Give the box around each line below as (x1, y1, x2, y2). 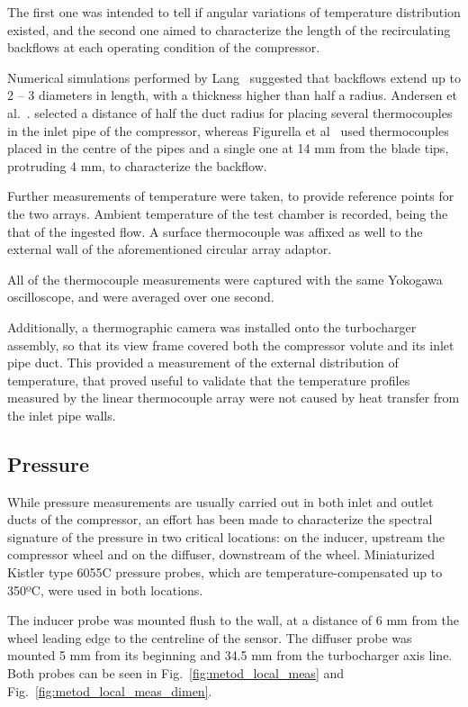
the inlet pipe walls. (7, 405, 116, 424)
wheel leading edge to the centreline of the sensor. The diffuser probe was (7, 628, 412, 647)
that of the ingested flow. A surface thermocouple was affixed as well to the (7, 222, 423, 240)
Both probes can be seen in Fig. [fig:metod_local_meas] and (7, 664, 345, 683)
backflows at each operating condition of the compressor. (7, 38, 320, 57)
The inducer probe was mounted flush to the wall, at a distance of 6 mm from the (7, 611, 459, 630)
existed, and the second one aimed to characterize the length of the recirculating (7, 20, 451, 39)
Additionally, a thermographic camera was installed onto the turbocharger (7, 317, 417, 336)
